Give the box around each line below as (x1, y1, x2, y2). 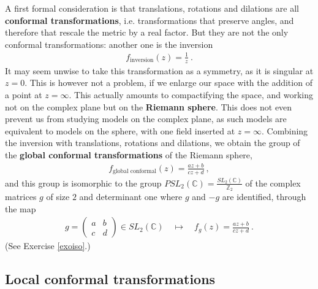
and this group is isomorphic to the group (5, 176, 162, 189)
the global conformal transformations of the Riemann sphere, (5, 148, 252, 161)
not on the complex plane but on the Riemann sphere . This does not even (5, 100, 292, 113)
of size (46, 190, 70, 203)
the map (5, 202, 36, 215)
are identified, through (222, 190, 306, 203)
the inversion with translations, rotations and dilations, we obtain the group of (5, 136, 300, 149)
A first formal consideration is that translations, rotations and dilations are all (5, 2, 299, 14)
